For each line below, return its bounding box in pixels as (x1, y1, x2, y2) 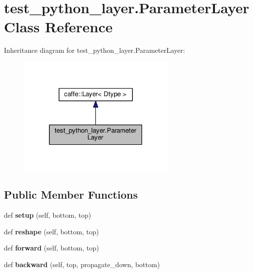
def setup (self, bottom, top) (4, 210, 91, 220)
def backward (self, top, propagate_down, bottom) (4, 259, 160, 269)
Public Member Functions (4, 187, 138, 202)
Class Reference (4, 17, 113, 37)
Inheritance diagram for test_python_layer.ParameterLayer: (4, 45, 185, 55)
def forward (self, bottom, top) (4, 243, 99, 253)
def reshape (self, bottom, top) (4, 226, 99, 236)
